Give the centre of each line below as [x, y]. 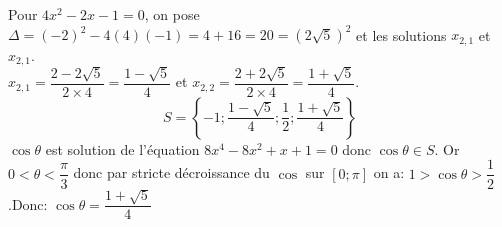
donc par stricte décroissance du [171, 172]
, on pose [172, 14]
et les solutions [401, 34]
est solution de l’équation [122, 148]
